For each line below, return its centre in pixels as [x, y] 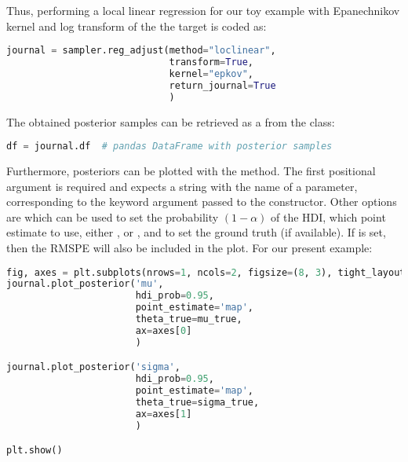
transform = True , [211, 62]
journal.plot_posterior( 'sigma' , [93, 367]
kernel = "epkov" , [211, 73]
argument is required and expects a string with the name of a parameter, [182, 186]
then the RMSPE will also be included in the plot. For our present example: [189, 247]
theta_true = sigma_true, [197, 402]
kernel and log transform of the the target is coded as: [137, 26]
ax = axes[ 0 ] [164, 330]
